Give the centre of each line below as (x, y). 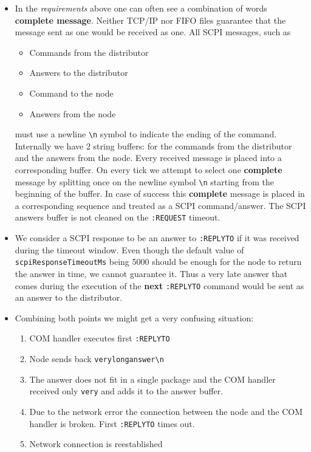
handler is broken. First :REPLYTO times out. (112, 423)
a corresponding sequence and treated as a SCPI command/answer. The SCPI (160, 205)
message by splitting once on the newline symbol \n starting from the (145, 181)
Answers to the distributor (79, 73)
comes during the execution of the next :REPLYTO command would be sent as (159, 285)
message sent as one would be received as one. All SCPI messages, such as (153, 32)
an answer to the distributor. (69, 297)
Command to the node (71, 93)
